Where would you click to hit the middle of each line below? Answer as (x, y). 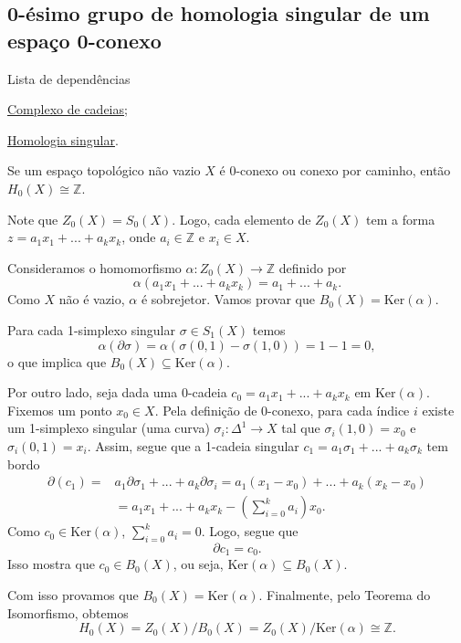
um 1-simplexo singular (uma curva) (109, 428)
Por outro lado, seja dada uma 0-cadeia (117, 392)
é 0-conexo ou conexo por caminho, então (335, 170)
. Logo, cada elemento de (241, 219)
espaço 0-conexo (84, 40)
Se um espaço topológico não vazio (104, 170)
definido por (313, 267)
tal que (301, 428)
